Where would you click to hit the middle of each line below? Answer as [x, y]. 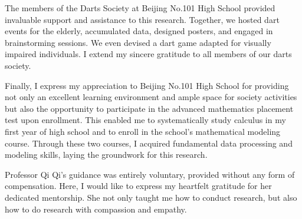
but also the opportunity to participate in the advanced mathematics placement [149, 108]
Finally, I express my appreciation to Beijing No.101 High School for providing [147, 85]
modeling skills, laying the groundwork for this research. [106, 155]
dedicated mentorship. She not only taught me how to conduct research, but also [151, 197]
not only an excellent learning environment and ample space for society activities [151, 97]
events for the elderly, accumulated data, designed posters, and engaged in [139, 31]
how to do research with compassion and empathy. [96, 209]
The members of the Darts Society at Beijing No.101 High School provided [140, 8]
